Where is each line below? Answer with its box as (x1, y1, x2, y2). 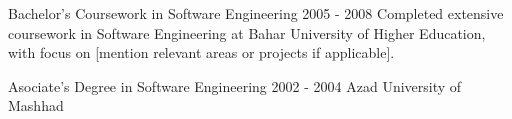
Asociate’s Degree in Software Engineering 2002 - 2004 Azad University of (8, 75, 462, 96)
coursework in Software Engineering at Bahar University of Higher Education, (8, 22, 486, 43)
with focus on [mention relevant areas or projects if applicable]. (8, 42, 395, 63)
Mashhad (8, 95, 64, 116)
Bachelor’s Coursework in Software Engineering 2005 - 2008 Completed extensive (8, 3, 504, 23)
